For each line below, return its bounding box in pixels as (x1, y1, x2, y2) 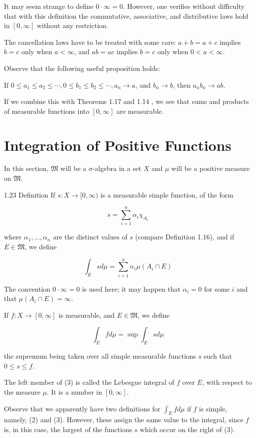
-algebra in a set (92, 163, 141, 173)
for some (204, 283, 230, 294)
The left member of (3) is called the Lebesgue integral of (4, 377, 175, 387)
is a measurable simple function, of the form (100, 189, 233, 200)
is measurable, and (58, 309, 115, 320)
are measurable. (116, 105, 164, 116)
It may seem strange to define (4, 1, 94, 11)
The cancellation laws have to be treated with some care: (4, 36, 176, 47)
